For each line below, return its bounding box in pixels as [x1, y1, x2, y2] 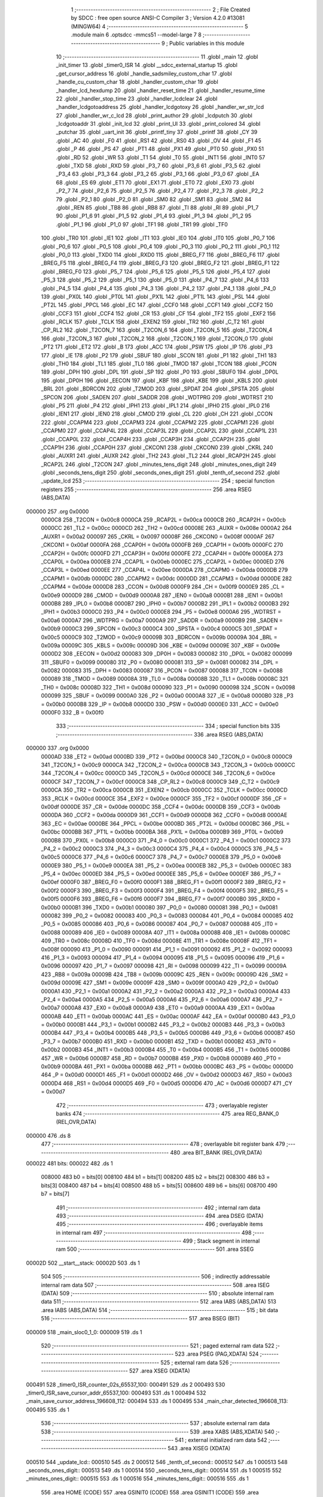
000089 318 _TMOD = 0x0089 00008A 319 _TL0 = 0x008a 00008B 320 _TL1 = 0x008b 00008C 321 [41, 675, 288, 683]
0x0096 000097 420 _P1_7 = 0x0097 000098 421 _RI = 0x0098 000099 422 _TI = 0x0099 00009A [41, 962, 287, 969]
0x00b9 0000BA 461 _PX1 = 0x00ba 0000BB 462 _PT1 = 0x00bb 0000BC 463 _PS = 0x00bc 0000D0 [41, 1063, 294, 1070]
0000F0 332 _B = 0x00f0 [41, 709, 104, 716]
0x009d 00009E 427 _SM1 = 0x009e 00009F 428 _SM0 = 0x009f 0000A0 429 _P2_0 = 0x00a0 [41, 979, 279, 986]
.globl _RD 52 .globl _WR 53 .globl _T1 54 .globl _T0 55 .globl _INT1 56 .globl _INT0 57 [56, 153, 266, 161]
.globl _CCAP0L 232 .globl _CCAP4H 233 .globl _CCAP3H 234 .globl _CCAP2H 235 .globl [41, 435, 260, 443]
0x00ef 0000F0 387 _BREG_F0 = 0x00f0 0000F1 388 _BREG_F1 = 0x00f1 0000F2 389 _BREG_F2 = [41, 878, 287, 886]
